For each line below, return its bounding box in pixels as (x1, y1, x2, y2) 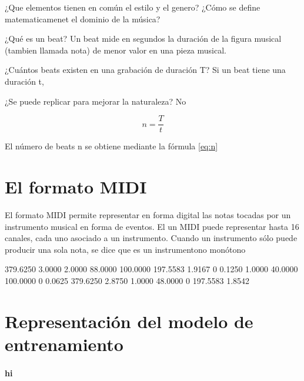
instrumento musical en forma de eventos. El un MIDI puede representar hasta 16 (5, 220, 299, 232)
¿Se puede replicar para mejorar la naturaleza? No (5, 95, 186, 107)
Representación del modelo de (5, 309, 253, 333)
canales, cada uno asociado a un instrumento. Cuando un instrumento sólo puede (5, 232, 298, 244)
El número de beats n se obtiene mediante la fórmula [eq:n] (5, 140, 218, 152)
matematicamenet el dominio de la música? (5, 12, 161, 25)
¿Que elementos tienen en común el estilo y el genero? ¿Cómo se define (5, 1, 260, 13)
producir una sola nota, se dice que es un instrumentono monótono (5, 243, 246, 255)
